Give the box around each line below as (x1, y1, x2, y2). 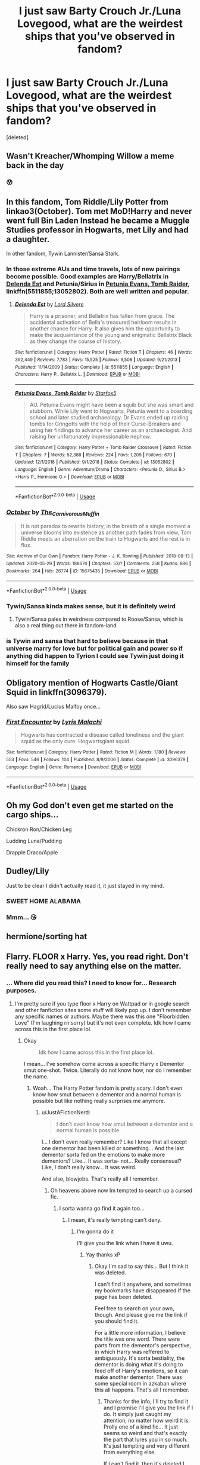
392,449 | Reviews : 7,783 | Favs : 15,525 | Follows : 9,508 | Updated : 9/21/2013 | (14, 357, 181, 363)
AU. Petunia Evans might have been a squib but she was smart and (29, 401, 194, 408)
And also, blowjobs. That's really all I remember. (41, 1175, 160, 1182)
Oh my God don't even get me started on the (6, 801, 174, 811)
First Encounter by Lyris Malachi (6, 718, 102, 727)
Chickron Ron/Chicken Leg (6, 826, 73, 833)
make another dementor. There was (94, 1373, 183, 1381)
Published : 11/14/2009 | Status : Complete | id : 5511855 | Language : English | (14, 364, 174, 370)
